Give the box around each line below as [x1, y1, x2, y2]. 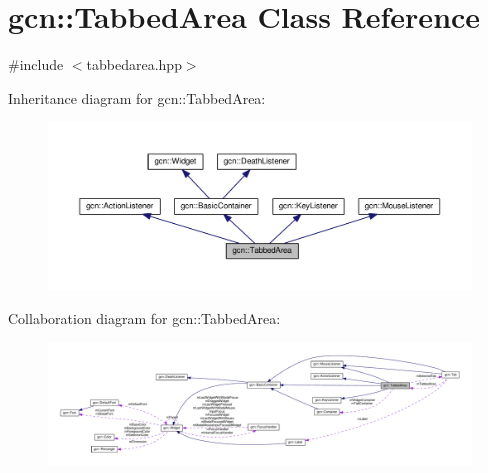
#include [8, 54, 64, 75]
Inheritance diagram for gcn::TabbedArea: [8, 87, 266, 108]
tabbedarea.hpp [86, 54, 182, 75]
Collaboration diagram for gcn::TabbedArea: [8, 308, 281, 329]
